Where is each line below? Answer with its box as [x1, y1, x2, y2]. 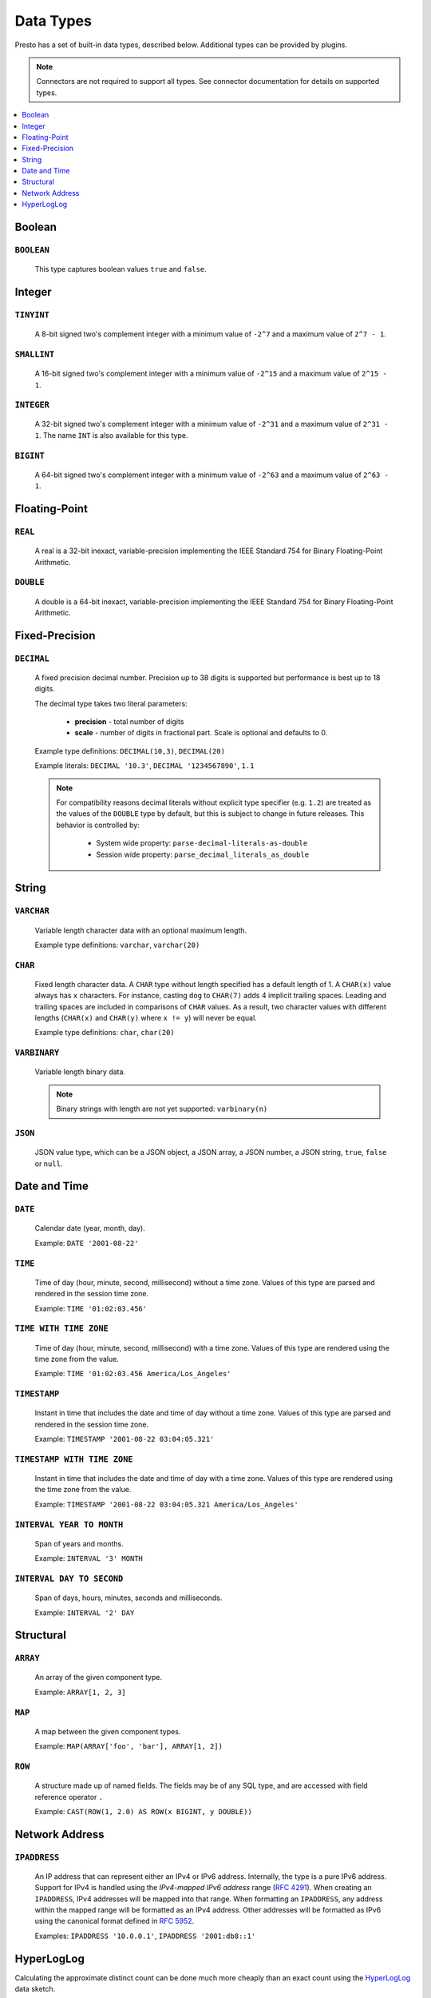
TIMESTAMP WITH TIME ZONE [14, 1454, 133, 1464]
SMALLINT [14, 348, 55, 360]
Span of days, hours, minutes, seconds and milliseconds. [34, 1593, 223, 1602]
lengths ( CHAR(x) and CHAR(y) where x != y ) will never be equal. [34, 1013, 257, 1023]
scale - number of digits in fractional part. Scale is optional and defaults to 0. [74, 728, 328, 738]
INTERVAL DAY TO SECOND [14, 1573, 124, 1584]
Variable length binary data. [34, 1067, 126, 1077]
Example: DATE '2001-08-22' [34, 1238, 139, 1248]
